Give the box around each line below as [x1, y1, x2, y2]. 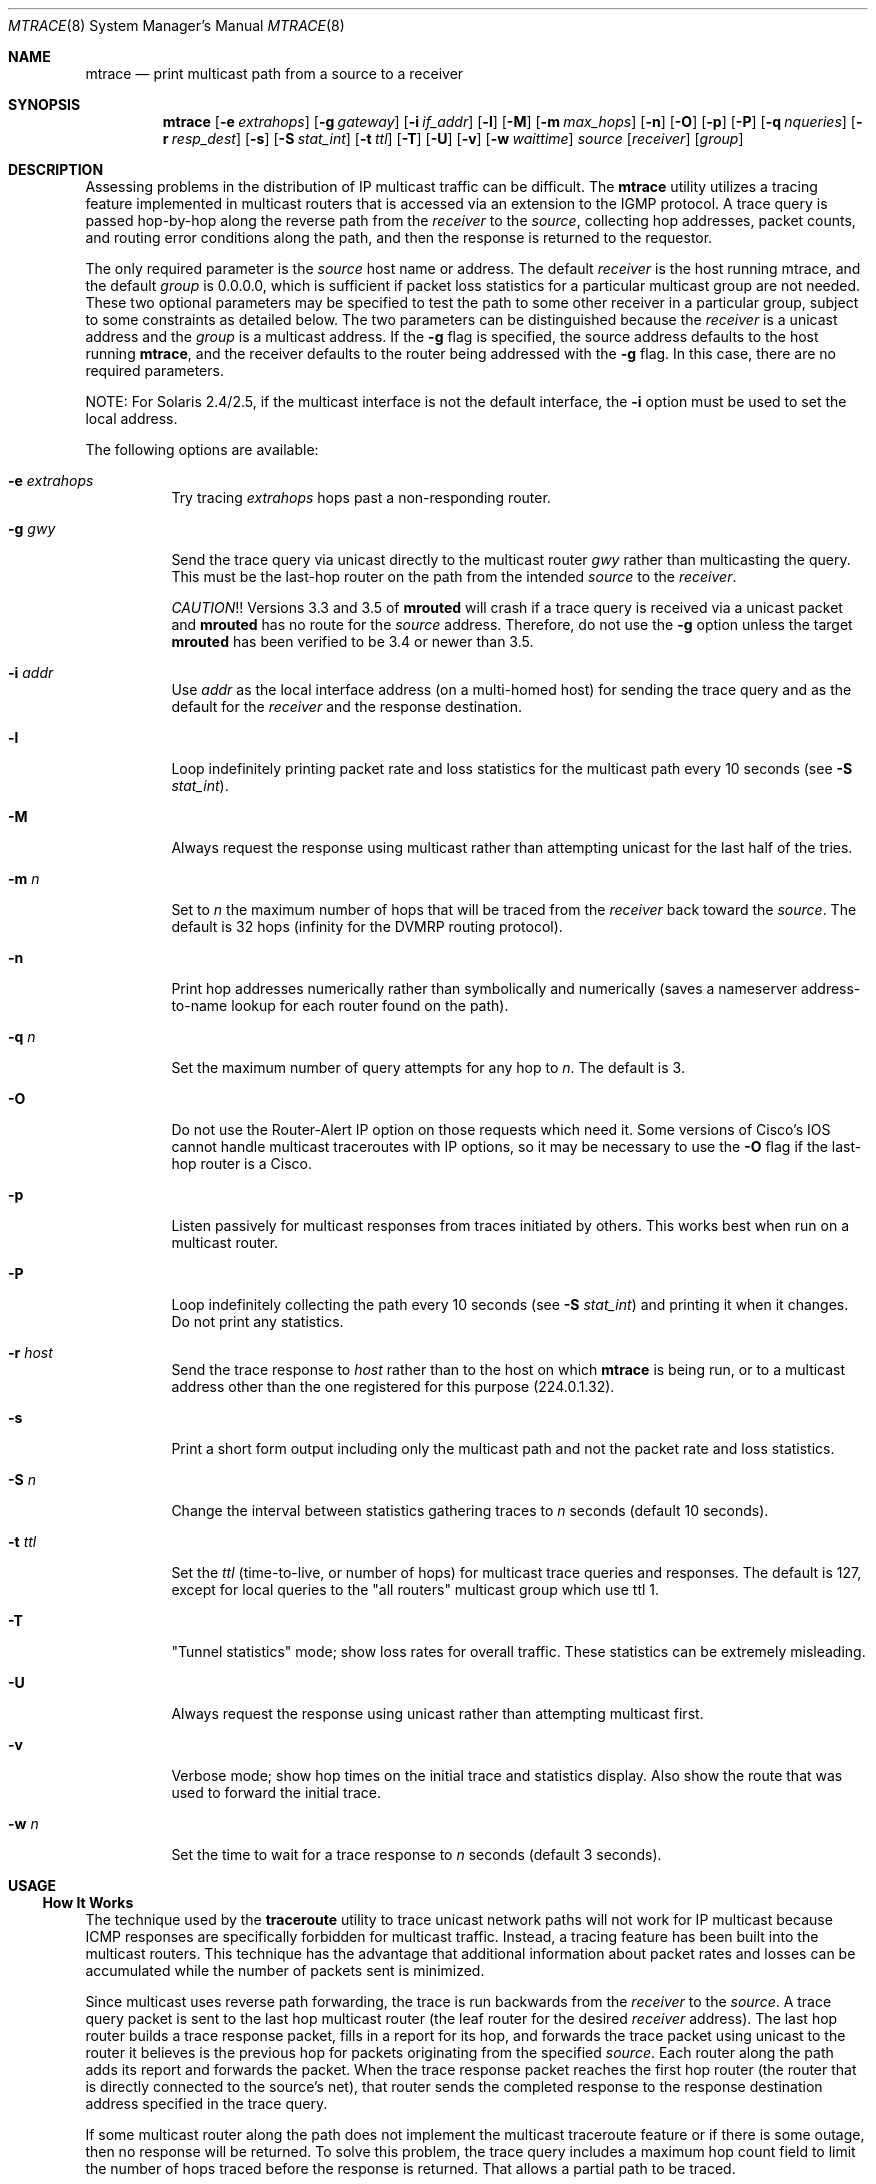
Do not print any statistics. [171, 1313, 344, 1330]
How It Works [42, 1894, 134, 1911]
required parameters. [85, 362, 224, 379]
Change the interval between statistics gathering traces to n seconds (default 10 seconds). [171, 1502, 769, 1519]
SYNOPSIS [8, 96, 81, 113]
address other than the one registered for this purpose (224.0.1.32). [171, 1378, 615, 1395]
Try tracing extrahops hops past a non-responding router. [171, 489, 551, 506]
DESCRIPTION [8, 161, 104, 178]
